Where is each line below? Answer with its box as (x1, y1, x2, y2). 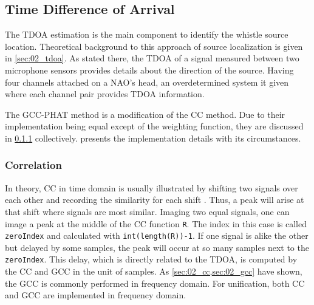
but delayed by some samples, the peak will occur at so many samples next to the (5, 241, 309, 253)
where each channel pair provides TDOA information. (5, 87, 205, 100)
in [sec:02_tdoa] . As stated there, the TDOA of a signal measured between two (5, 52, 299, 64)
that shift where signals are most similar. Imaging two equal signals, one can (5, 205, 290, 218)
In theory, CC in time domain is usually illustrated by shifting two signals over (5, 181, 298, 194)
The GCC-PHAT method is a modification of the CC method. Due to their (5, 108, 285, 120)
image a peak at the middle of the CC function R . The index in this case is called (5, 217, 307, 230)
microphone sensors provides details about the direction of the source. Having (5, 63, 294, 76)
